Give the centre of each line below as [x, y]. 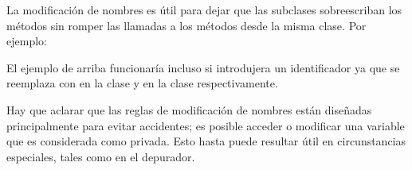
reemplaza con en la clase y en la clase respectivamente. [142, 83]
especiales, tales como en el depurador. [101, 156]
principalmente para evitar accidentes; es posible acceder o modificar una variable [206, 125]
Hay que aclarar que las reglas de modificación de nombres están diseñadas [189, 109]
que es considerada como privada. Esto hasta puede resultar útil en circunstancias [206, 141]
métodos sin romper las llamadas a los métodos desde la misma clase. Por [186, 25]
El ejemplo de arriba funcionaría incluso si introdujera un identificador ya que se [203, 67]
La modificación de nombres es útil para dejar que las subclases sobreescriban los [204, 10]
